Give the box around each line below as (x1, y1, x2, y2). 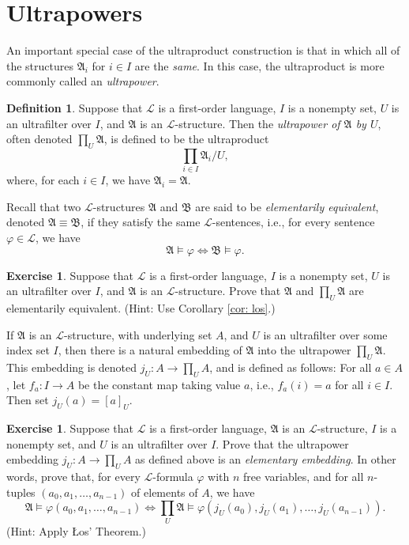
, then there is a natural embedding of (58, 342, 242, 358)
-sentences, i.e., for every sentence (212, 214, 375, 230)
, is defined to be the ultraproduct (103, 131, 269, 147)
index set (6, 342, 50, 358)
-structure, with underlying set (64, 326, 212, 343)
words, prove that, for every (6, 468, 141, 485)
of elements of (131, 483, 198, 500)
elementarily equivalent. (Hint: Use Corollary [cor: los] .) (6, 299, 276, 316)
